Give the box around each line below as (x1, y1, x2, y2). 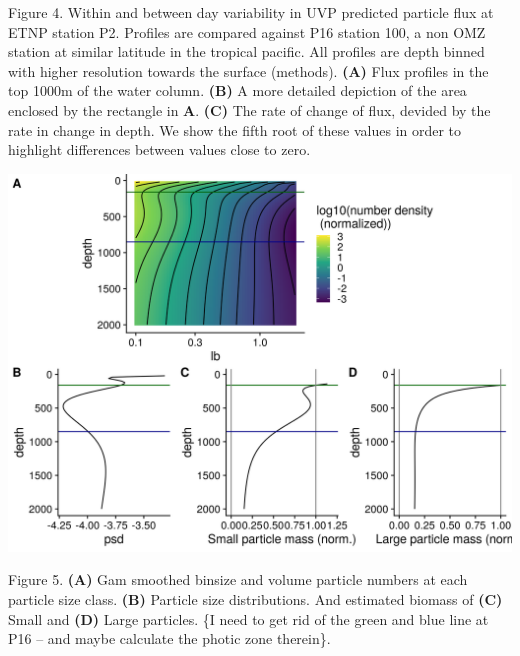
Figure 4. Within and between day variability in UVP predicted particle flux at (8, 2, 494, 22)
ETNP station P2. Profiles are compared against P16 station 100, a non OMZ (8, 21, 486, 42)
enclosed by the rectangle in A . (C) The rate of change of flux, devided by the (8, 99, 491, 120)
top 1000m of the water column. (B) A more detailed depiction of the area (8, 80, 467, 101)
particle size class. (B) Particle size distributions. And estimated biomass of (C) (8, 588, 503, 609)
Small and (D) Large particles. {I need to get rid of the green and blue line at (8, 608, 489, 629)
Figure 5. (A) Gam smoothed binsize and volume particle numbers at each (8, 569, 468, 590)
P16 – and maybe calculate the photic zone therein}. (8, 628, 331, 649)
